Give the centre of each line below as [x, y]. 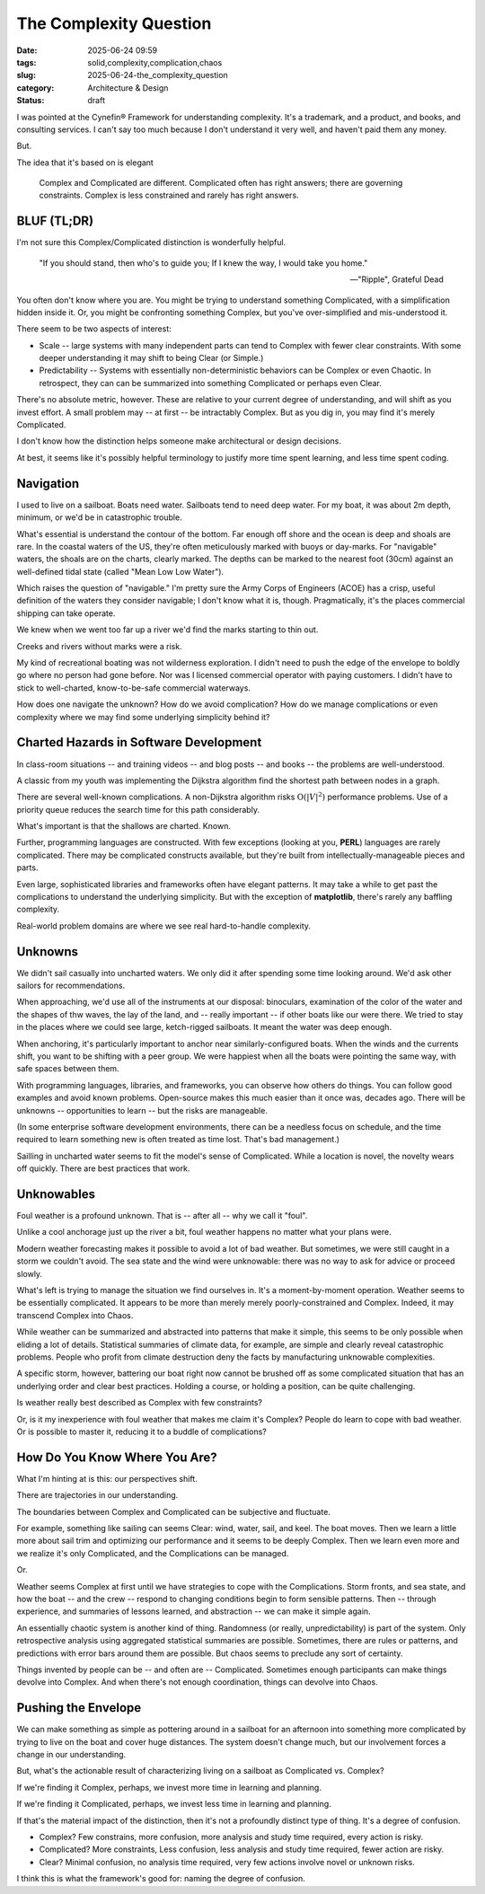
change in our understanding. [71, 1754]
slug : [26, 75]
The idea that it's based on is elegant [85, 163]
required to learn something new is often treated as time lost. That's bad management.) [178, 1140]
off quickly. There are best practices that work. [103, 1168]
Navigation [48, 484]
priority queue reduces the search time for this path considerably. [138, 809]
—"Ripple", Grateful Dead [397, 279]
